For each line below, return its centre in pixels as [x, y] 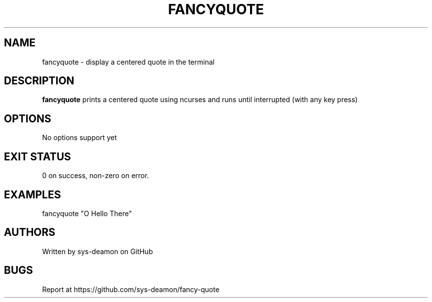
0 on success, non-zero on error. [95, 176]
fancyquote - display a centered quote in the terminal [128, 62]
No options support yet [79, 138]
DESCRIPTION [39, 81]
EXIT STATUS [37, 156]
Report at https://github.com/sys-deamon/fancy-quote [131, 289]
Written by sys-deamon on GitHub [97, 251]
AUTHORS [30, 232]
